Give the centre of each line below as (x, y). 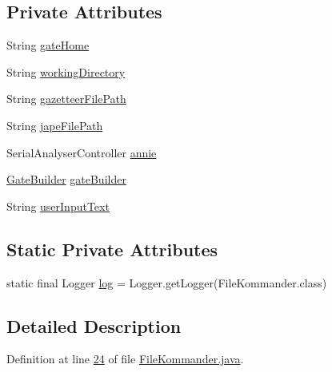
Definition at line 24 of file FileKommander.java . (125, 359)
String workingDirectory (66, 71)
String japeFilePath (55, 125)
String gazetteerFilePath (66, 99)
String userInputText (58, 206)
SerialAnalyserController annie (82, 152)
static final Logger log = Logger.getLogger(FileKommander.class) (167, 282)
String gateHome (48, 45)
